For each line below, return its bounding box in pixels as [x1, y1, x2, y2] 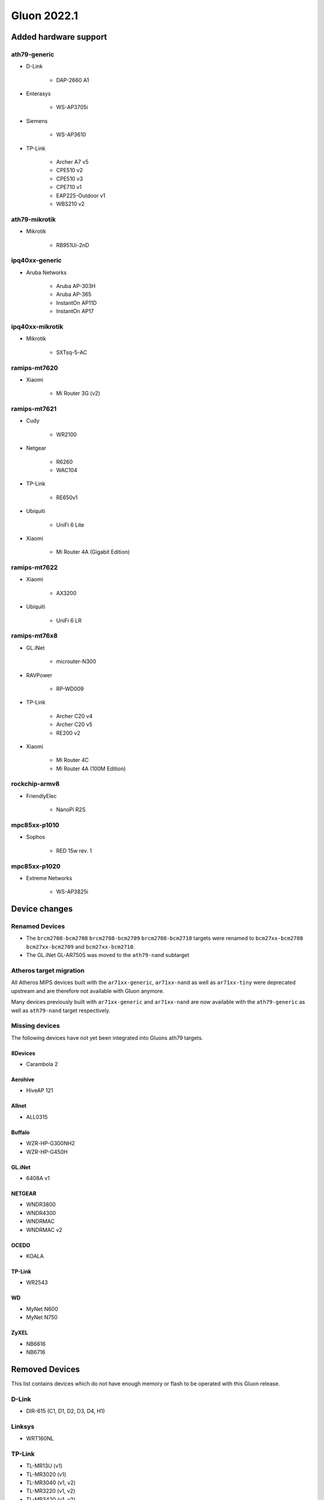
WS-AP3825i [56, 888, 88, 895]
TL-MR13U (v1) [26, 1462, 63, 1469]
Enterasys [26, 90, 51, 97]
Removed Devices [11, 1364, 80, 1374]
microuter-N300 [56, 658, 96, 665]
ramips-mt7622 [11, 563, 58, 572]
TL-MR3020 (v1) [26, 1471, 67, 1478]
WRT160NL [26, 1435, 54, 1442]
